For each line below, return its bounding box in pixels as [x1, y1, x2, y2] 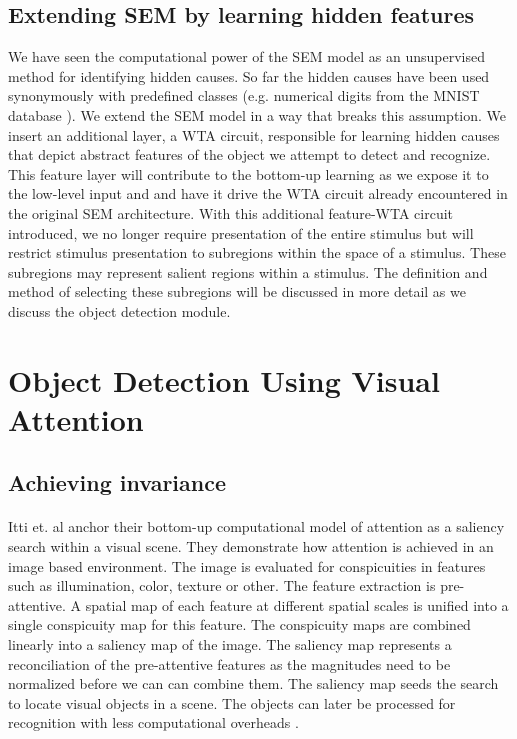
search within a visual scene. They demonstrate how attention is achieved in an [8, 536, 494, 557]
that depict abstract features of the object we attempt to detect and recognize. [8, 144, 491, 165]
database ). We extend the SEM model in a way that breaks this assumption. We [8, 104, 507, 125]
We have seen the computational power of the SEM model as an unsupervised [8, 46, 485, 67]
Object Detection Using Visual [8, 359, 440, 400]
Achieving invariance [8, 467, 227, 498]
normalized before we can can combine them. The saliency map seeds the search [8, 673, 499, 694]
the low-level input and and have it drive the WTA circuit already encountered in [8, 183, 508, 204]
